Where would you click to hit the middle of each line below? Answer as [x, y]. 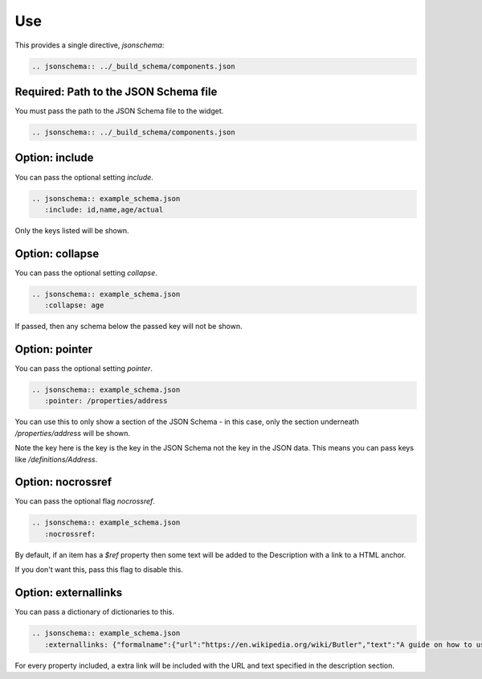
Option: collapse [57, 253]
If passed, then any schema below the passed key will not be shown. [129, 327]
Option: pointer [54, 349]
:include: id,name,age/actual [104, 210]
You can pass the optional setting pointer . [84, 368]
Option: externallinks [69, 593]
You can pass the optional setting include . [84, 177]
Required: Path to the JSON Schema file [116, 91]
